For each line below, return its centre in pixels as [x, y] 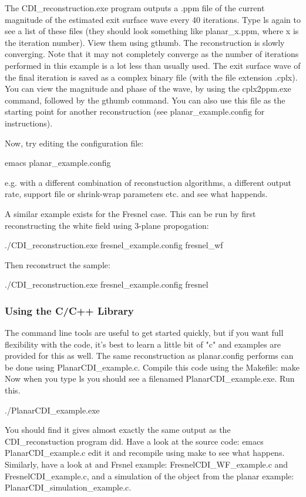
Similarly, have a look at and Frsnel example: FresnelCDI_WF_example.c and [147, 464]
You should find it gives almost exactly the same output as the [118, 430]
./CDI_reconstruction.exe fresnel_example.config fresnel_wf [114, 245]
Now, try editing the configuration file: [74, 143]
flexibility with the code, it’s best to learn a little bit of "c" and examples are [143, 344]
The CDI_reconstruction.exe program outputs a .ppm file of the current [135, 8]
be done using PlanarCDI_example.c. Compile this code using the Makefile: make [152, 367]
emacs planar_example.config [58, 163]
